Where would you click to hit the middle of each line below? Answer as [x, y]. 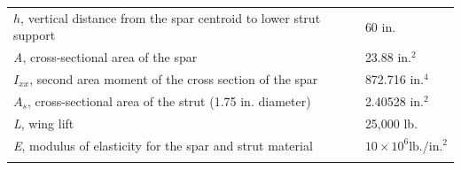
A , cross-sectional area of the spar [105, 57]
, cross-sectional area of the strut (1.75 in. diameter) [169, 100]
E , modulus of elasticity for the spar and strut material [163, 145]
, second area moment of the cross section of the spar [174, 79]
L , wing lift [44, 123]
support [35, 35]
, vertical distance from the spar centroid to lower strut [171, 17]
